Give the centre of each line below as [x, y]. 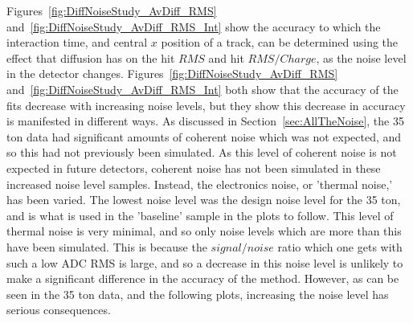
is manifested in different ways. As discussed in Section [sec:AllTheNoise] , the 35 [205, 121]
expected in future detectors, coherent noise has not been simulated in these [194, 168]
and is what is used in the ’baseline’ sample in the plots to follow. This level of [200, 215]
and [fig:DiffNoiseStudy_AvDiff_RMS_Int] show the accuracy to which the [194, 26]
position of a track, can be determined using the [280, 42]
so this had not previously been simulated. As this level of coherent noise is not [202, 152]
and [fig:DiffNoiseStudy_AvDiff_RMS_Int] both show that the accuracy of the [202, 89]
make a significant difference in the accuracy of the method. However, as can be [203, 278]
